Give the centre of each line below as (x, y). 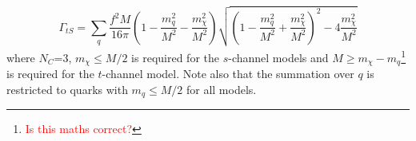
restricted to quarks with (67, 89)
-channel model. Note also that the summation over (228, 74)
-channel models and (278, 57)
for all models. (221, 89)
